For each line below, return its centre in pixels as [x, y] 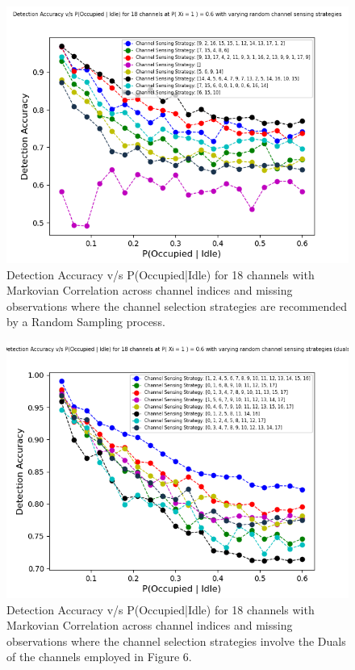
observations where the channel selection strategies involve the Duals [176, 641]
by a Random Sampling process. [86, 322]
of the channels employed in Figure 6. [99, 657]
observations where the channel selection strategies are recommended [177, 306]
